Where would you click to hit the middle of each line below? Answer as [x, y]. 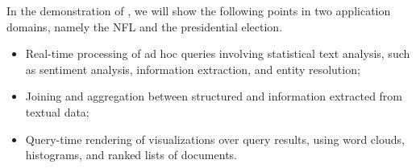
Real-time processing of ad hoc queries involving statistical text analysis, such [218, 53]
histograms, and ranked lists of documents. [131, 155]
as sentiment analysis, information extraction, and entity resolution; [193, 69]
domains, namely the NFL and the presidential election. [145, 26]
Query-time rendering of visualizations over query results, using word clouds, [215, 139]
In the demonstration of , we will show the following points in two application [199, 10]
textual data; [57, 111]
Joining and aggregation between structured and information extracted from [214, 96]
